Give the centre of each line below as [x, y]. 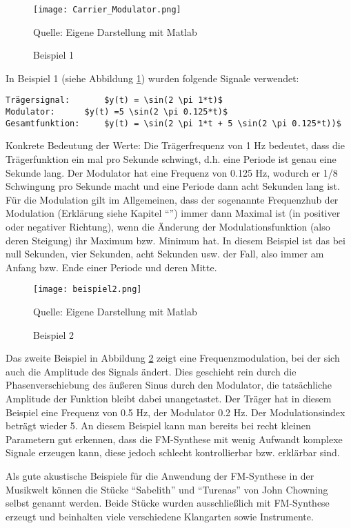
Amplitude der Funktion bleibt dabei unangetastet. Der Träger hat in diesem [169, 398]
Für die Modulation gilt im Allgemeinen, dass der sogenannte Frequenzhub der [172, 199]
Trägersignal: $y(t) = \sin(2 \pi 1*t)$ [114, 100]
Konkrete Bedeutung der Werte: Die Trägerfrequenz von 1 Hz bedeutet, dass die [175, 145]
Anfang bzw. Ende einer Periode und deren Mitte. [111, 267]
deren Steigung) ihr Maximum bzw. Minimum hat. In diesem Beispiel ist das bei [175, 240]
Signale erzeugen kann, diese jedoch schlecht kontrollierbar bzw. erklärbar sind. [173, 452]
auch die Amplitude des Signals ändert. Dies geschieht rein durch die [151, 371]
